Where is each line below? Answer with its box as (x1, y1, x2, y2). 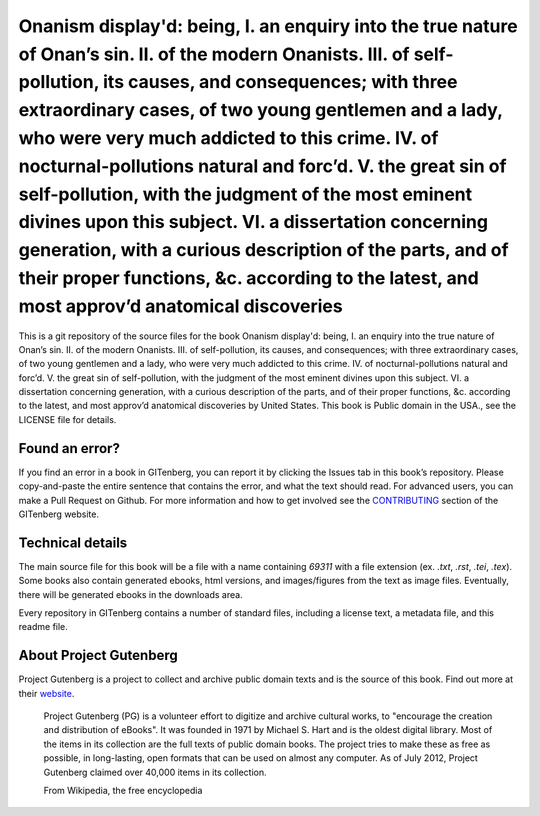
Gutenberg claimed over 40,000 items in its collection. (43, 766, 267, 778)
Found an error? (18, 440, 120, 457)
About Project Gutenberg (18, 647, 179, 664)
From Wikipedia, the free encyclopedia (43, 785, 203, 797)
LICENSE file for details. (18, 413, 117, 425)
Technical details (18, 534, 128, 551)
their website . (18, 687, 75, 699)
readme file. (18, 621, 69, 633)
